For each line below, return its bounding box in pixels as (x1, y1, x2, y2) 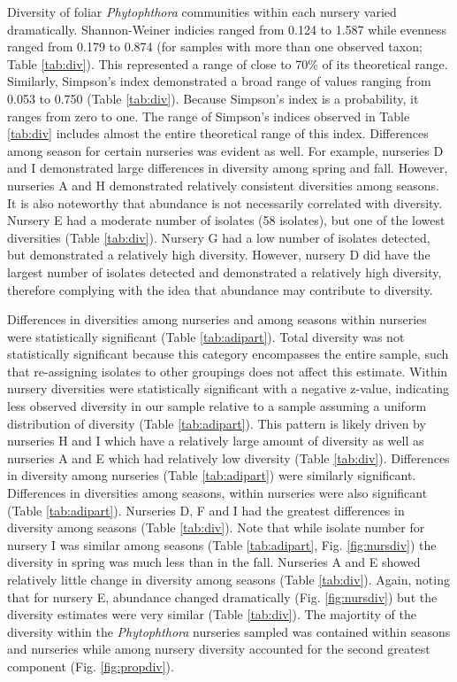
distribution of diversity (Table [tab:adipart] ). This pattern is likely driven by (7, 414, 426, 432)
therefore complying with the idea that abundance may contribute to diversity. (7, 280, 433, 298)
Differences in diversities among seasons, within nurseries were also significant (7, 484, 428, 502)
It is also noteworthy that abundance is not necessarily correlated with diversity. (7, 193, 443, 212)
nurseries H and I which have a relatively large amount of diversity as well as (7, 431, 424, 450)
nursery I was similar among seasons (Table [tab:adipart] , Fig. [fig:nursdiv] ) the (7, 535, 437, 554)
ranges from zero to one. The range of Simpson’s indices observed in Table (7, 106, 410, 125)
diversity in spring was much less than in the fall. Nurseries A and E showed (7, 553, 421, 571)
